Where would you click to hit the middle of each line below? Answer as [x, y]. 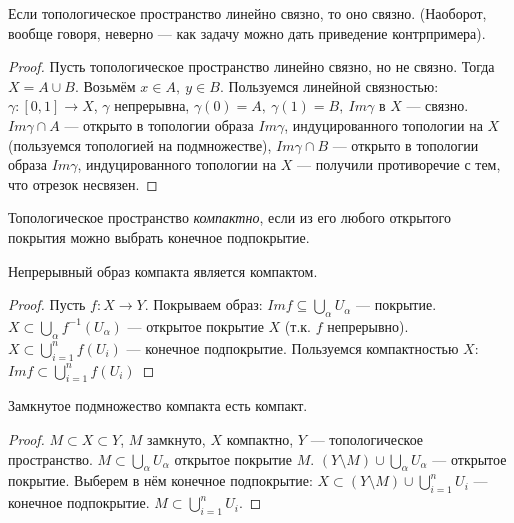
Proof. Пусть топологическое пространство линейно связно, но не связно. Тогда [251, 66]
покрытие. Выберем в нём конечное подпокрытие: [160, 480]
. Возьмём [105, 85]
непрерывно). [368, 325]
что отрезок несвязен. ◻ [83, 183]
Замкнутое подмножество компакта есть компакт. [158, 405]
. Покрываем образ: [203, 304]
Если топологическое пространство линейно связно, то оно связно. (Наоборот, [247, 13]
